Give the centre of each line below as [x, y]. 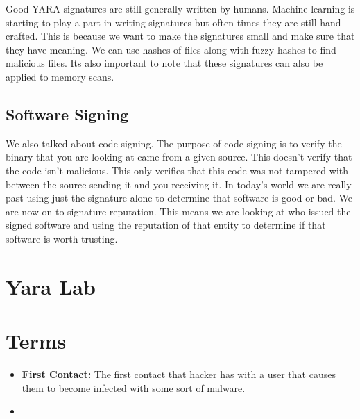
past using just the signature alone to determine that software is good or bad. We [179, 198]
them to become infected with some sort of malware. [134, 387]
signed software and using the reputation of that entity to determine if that [166, 225]
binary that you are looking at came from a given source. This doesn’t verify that [179, 157]
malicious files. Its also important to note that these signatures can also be [164, 63]
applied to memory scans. [60, 76]
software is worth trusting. [62, 238]
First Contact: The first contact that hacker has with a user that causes [179, 374]
